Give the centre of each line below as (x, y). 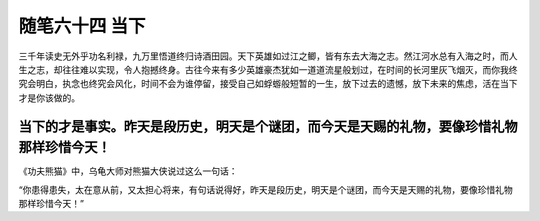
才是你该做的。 (49, 97)
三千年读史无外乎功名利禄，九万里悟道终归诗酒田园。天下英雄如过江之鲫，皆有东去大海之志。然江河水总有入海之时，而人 (268, 56)
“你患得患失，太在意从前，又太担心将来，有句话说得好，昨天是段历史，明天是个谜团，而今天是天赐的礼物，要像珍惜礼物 (266, 189)
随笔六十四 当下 (82, 26)
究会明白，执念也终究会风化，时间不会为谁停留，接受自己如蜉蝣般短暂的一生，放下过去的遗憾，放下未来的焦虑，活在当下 (268, 84)
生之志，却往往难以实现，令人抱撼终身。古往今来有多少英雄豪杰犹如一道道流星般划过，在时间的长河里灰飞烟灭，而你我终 (268, 69)
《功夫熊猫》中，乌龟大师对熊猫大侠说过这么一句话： (128, 171)
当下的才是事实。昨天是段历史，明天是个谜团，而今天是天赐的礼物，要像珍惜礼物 (268, 126)
